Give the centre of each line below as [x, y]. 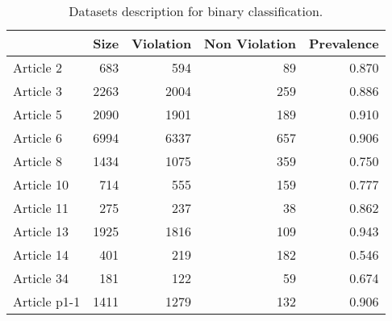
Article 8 [38, 161]
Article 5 [38, 114]
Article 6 [38, 138]
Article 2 [38, 67]
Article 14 [41, 254]
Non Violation [250, 43]
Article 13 [41, 231]
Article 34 [41, 278]
